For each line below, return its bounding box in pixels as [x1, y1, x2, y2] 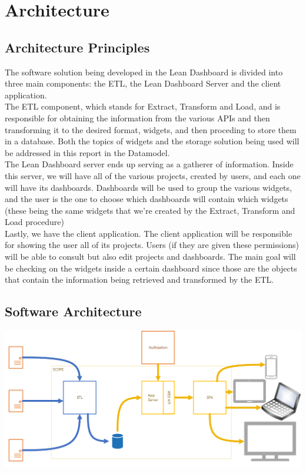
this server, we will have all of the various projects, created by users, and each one [5, 169, 301, 181]
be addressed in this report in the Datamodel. [5, 146, 170, 158]
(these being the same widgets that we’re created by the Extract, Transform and [5, 204, 295, 216]
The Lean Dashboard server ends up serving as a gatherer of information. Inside [5, 158, 294, 170]
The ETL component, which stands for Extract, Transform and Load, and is [5, 100, 281, 113]
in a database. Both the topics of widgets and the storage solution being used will [5, 135, 300, 147]
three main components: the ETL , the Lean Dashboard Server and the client [5, 77, 281, 90]
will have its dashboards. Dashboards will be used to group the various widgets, [5, 181, 292, 193]
